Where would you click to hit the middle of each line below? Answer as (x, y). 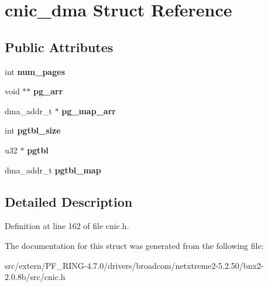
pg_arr (48, 91)
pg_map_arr (89, 110)
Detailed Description (69, 201)
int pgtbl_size (33, 130)
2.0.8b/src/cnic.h (35, 277)
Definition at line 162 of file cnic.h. (67, 226)
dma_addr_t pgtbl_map (53, 170)
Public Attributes (59, 47)
